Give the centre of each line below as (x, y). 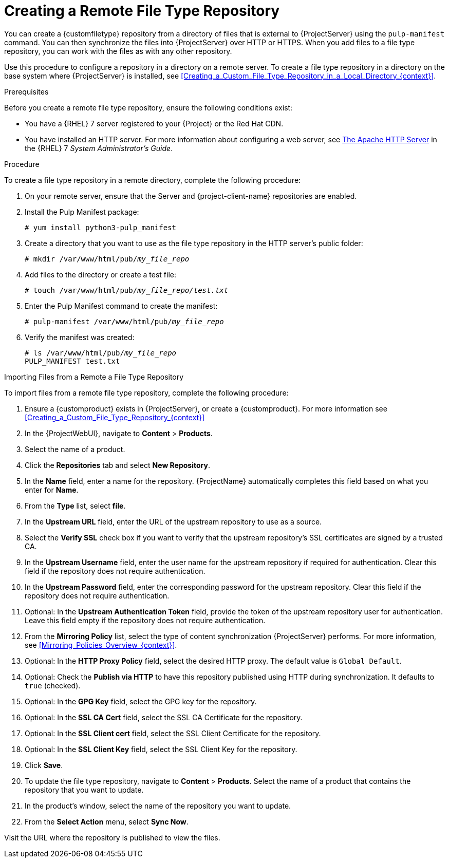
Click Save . (44, 765)
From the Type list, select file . (75, 505)
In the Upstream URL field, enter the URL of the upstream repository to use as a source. (173, 521)
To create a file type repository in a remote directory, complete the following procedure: (153, 180)
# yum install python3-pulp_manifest (101, 227)
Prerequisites (26, 91)
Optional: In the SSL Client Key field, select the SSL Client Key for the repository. (161, 749)
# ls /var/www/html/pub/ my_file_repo (101, 353)
